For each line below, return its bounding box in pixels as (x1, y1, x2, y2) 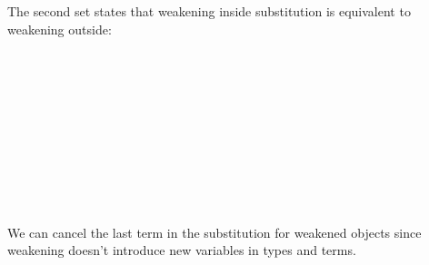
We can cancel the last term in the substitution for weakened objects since (7, 222, 422, 241)
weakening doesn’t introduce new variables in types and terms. (7, 240, 356, 260)
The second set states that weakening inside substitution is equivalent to (7, 2, 411, 20)
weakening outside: (7, 19, 112, 38)
